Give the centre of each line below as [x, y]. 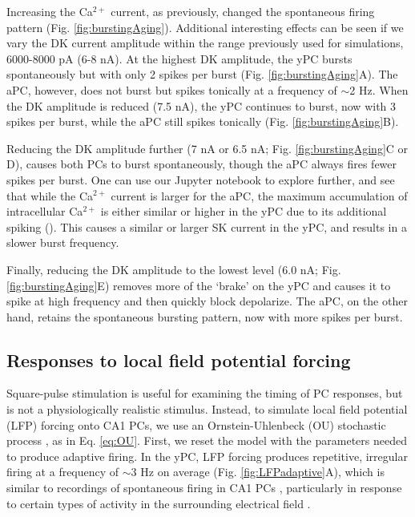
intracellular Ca [45, 211]
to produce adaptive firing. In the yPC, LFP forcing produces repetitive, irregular [207, 456]
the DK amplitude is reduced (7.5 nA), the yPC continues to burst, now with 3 [201, 105]
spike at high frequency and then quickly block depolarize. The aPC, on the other [207, 301]
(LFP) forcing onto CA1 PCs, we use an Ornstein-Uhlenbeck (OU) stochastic [196, 424]
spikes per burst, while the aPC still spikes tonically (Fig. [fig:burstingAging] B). [203, 121]
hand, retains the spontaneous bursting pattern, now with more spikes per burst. [205, 316]
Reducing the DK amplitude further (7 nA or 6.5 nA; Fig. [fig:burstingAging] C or [207, 148]
